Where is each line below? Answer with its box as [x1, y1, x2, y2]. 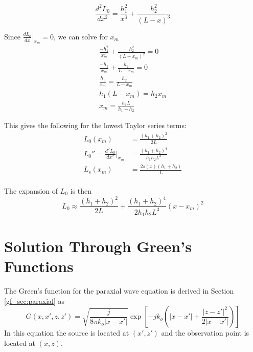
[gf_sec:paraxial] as [4, 295, 65, 306]
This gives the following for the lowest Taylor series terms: [4, 120, 187, 131]
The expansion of [4, 185, 58, 196]
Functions [4, 256, 74, 277]
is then [70, 185, 91, 196]
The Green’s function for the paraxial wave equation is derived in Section [4, 285, 234, 296]
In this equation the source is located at [4, 327, 129, 338]
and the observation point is [161, 327, 249, 338]
